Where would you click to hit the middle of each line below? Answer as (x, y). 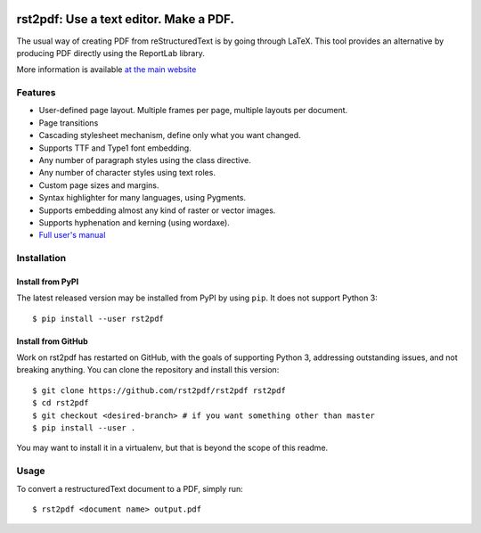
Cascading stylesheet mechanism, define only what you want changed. (170, 135)
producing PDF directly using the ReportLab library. (110, 53)
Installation (41, 258)
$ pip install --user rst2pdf (98, 318)
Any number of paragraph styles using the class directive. (145, 160)
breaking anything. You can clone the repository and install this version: (148, 370)
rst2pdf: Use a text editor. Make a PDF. (126, 19)
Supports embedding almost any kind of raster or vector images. (157, 210)
